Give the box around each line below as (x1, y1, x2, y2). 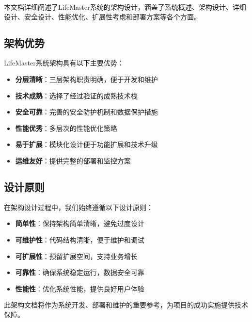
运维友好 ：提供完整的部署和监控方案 (15, 155, 131, 165)
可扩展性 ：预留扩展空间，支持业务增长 (15, 251, 138, 261)
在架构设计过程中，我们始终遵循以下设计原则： (4, 202, 153, 212)
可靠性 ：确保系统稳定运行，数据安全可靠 (15, 267, 144, 277)
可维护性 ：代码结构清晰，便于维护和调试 (15, 234, 144, 244)
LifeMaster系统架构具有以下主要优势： (4, 58, 124, 68)
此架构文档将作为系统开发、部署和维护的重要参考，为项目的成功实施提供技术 (4, 300, 248, 310)
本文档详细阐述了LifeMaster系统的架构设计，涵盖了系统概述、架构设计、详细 (4, 2, 246, 12)
